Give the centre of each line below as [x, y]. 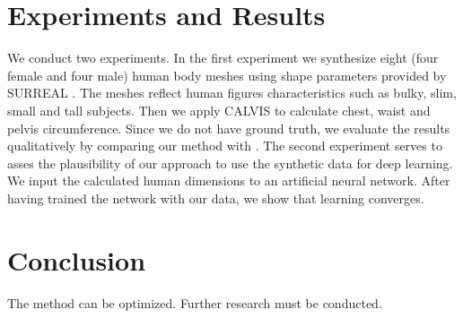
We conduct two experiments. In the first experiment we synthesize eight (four [223, 58]
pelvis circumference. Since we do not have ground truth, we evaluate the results [229, 128]
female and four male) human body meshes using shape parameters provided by [227, 75]
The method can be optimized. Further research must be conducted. [195, 302]
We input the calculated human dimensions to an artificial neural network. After [229, 180]
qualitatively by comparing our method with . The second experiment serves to [225, 146]
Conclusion [77, 259]
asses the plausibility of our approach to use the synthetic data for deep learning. [230, 163]
